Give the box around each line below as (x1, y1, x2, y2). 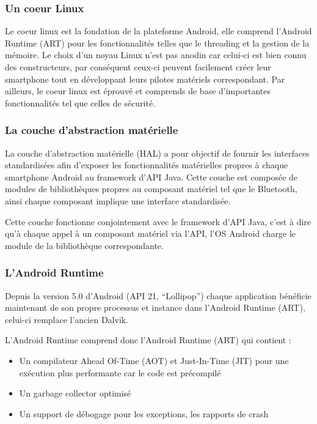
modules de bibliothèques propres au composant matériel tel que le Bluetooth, (5, 182, 297, 195)
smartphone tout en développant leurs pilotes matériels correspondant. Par (5, 72, 285, 85)
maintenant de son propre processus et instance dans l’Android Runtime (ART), (5, 301, 305, 314)
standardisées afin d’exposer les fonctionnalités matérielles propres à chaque (5, 158, 288, 171)
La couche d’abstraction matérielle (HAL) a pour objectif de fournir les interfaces (5, 146, 310, 159)
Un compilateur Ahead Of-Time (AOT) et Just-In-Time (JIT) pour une (19, 354, 289, 366)
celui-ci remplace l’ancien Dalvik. (5, 313, 129, 325)
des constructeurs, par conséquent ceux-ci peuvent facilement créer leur (5, 61, 271, 73)
